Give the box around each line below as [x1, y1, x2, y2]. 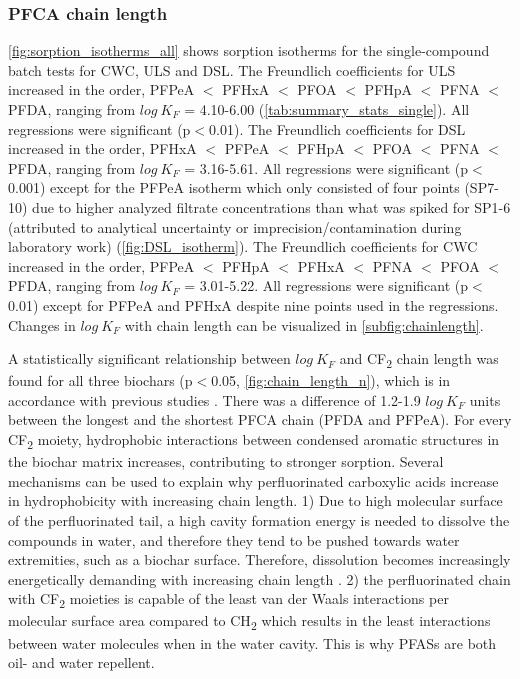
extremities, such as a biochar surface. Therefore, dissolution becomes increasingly [8, 549, 511, 570]
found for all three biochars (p [8, 370, 193, 391]
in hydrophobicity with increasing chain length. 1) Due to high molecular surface [8, 490, 503, 511]
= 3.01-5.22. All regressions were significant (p [184, 275, 469, 296]
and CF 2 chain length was [339, 348, 499, 371]
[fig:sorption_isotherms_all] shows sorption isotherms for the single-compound [8, 40, 490, 61]
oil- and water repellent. [8, 652, 155, 673]
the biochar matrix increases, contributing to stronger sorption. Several [8, 451, 444, 472]
